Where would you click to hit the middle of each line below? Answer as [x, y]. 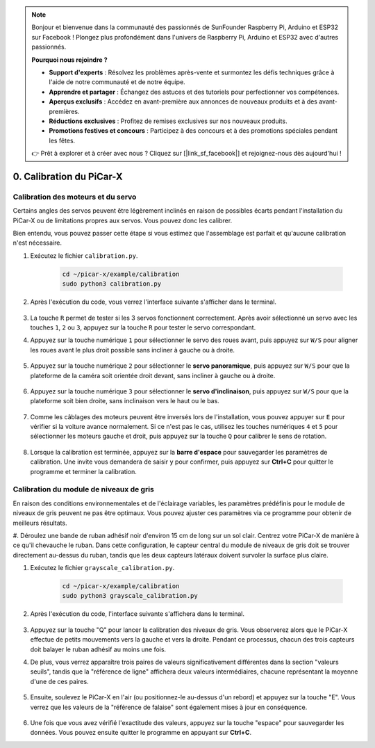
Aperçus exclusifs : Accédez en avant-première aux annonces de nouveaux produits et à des [183, 101]
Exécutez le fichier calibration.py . [84, 255]
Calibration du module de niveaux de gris [83, 489]
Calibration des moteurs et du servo [75, 197]
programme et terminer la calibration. [83, 471]
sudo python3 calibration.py [112, 284]
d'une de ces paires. [60, 681]
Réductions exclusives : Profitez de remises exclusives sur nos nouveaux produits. [168, 121]
